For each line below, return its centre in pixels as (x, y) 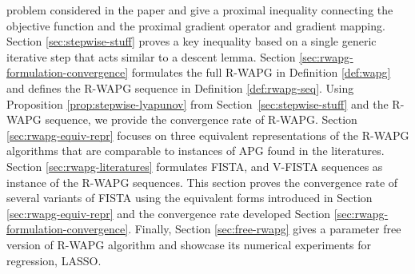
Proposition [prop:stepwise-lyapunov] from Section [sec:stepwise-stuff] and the (198, 103)
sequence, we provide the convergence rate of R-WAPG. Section (201, 119)
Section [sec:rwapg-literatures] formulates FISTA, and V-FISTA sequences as (195, 166)
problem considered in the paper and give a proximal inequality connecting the (200, 10)
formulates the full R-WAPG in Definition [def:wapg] (261, 72)
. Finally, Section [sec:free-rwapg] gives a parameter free (265, 229)
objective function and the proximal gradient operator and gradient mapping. (196, 25)
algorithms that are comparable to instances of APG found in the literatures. (196, 151)
